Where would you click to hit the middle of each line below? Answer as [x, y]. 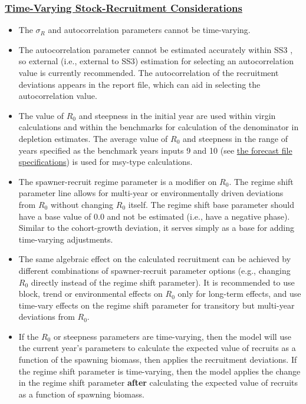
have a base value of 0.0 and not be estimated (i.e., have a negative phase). [154, 216]
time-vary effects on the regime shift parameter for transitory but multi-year [157, 305]
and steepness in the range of [235, 138]
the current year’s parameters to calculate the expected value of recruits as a [157, 348]
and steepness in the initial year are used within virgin [177, 115]
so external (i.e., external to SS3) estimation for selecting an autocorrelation [156, 61]
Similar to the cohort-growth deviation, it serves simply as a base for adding [157, 228]
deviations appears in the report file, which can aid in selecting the [139, 84]
